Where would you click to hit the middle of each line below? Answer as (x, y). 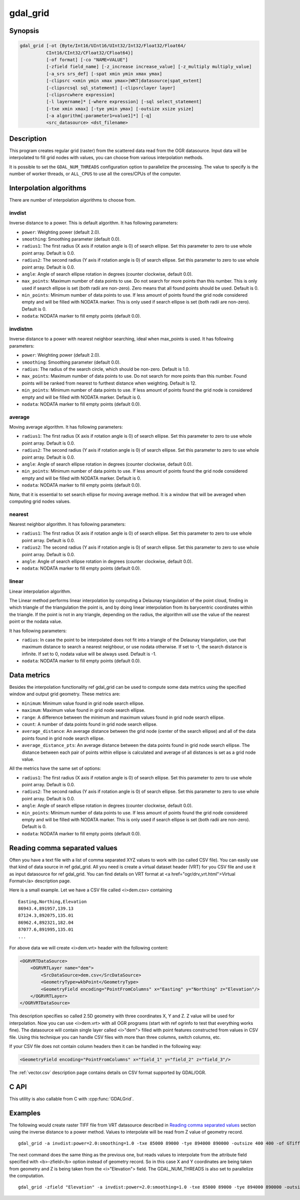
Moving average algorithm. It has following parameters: (66, 427)
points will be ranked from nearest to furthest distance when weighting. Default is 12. (109, 383)
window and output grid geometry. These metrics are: (65, 694)
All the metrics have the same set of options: (55, 768)
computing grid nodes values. (40, 501)
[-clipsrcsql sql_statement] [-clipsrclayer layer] (110, 88)
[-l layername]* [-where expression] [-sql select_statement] (124, 102)
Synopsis (24, 31)
